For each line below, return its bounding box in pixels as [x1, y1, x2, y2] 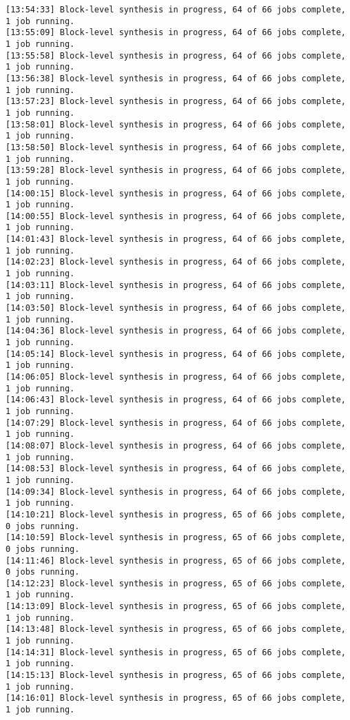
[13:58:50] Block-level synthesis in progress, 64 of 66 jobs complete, [6, 142, 346, 152]
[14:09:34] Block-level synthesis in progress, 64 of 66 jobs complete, [6, 486, 346, 497]
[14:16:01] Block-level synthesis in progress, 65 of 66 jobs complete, [6, 693, 346, 703]
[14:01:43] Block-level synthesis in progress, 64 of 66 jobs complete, [6, 234, 346, 245]
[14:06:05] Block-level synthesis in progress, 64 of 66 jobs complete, [6, 372, 346, 382]
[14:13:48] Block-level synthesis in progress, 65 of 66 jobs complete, [6, 624, 346, 635]
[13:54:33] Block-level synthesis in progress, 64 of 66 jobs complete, [6, 5, 346, 14]
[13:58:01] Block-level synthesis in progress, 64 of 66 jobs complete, [6, 119, 346, 130]
